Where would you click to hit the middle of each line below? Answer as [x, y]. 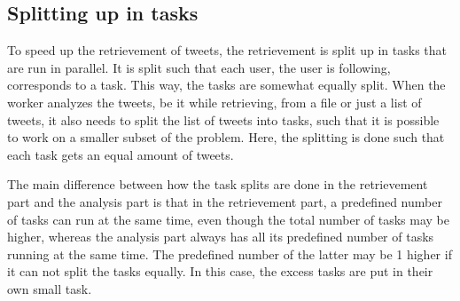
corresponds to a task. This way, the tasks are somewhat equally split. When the [226, 85]
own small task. [50, 288]
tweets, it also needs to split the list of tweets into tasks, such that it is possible [223, 119]
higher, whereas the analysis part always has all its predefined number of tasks [221, 237]
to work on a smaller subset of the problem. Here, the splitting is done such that [226, 137]
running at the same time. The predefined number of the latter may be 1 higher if [230, 253]
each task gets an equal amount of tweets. [121, 154]
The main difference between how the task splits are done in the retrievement [218, 184]
